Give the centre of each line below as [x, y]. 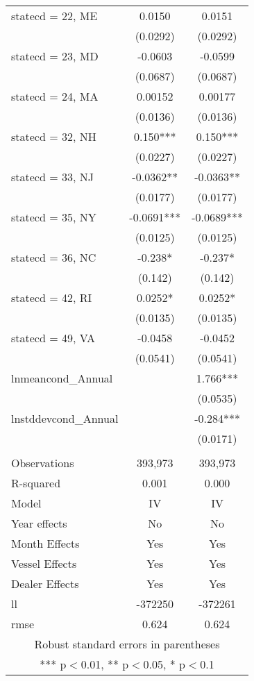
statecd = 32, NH [54, 136]
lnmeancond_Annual [62, 378]
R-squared [36, 483]
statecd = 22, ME [54, 16]
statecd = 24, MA [55, 96]
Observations [43, 463]
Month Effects [45, 543]
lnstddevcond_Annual [65, 418]
